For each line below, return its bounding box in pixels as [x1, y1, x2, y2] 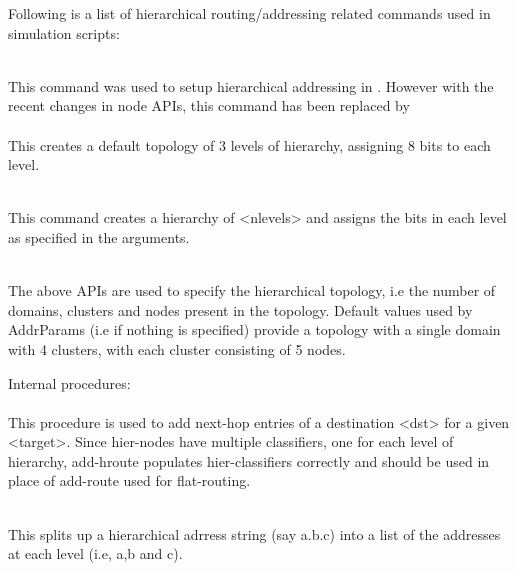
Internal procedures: [8, 372, 131, 393]
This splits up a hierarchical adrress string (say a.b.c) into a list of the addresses [8, 523, 501, 544]
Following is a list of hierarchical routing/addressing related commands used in [8, 3, 491, 23]
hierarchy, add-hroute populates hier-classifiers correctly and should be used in [8, 450, 490, 471]
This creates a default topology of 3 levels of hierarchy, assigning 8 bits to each [8, 134, 491, 155]
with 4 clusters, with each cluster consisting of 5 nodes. [8, 338, 346, 359]
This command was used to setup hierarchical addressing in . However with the [8, 75, 494, 96]
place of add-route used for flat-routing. [8, 470, 251, 491]
